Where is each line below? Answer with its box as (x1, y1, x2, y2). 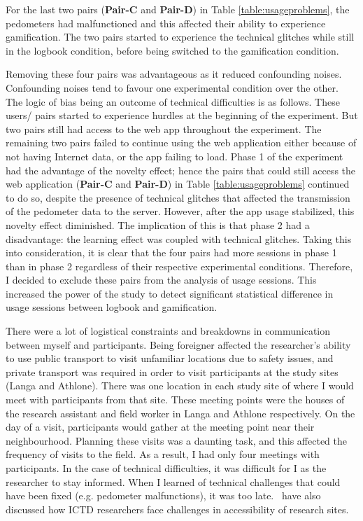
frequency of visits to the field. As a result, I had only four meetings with (6, 447, 320, 461)
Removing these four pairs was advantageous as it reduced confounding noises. (6, 67, 342, 81)
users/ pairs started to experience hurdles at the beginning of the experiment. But (6, 108, 358, 123)
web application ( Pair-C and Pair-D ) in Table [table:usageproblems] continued (6, 176, 350, 191)
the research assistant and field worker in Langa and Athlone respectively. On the (6, 405, 355, 420)
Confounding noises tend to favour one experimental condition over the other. (6, 80, 339, 95)
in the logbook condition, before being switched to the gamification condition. (6, 43, 339, 57)
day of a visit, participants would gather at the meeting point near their (6, 419, 315, 434)
